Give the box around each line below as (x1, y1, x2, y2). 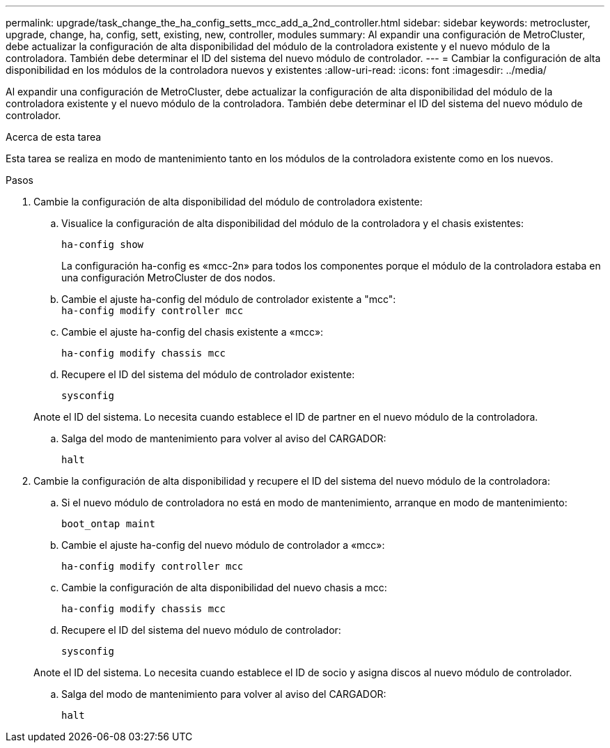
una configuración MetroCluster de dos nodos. (61, 272, 276, 283)
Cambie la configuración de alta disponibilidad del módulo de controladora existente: (33, 196, 423, 208)
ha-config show (61, 239, 144, 250)
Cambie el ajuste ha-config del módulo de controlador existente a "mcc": (61, 293, 396, 305)
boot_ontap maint (61, 518, 155, 529)
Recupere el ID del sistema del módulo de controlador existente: (61, 368, 355, 380)
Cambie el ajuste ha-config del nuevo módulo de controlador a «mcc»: (61, 539, 385, 551)
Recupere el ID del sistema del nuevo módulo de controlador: (61, 624, 341, 636)
